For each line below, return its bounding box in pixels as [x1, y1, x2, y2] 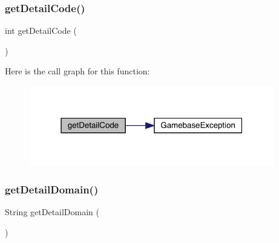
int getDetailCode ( [5, 24, 77, 37]
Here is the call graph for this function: [5, 65, 150, 77]
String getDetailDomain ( [5, 206, 100, 218]
